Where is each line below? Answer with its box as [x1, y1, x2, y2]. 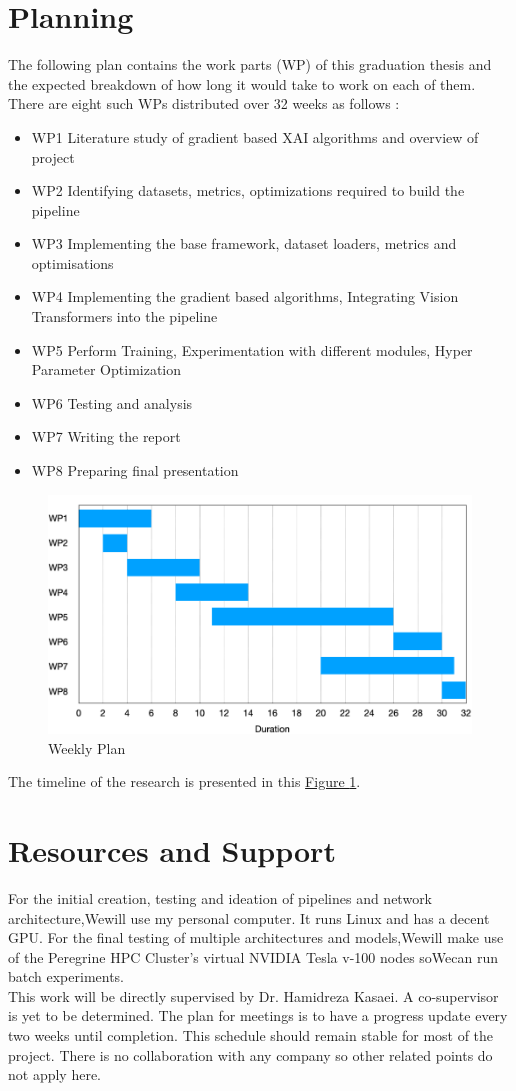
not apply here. [8, 1064, 102, 1085]
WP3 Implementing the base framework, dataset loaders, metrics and [31, 233, 457, 254]
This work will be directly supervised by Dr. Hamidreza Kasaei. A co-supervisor [8, 985, 499, 1006]
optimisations [31, 252, 114, 273]
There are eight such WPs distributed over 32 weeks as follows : [8, 93, 400, 114]
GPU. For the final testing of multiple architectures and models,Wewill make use [8, 927, 504, 948]
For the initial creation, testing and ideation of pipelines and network [8, 887, 433, 908]
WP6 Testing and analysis [31, 392, 193, 413]
